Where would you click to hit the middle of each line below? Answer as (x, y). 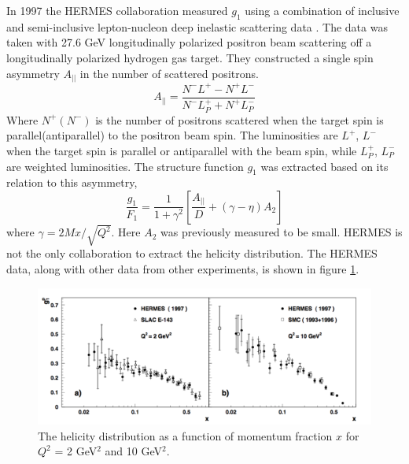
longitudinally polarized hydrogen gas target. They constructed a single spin (190, 57)
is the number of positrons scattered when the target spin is (240, 119)
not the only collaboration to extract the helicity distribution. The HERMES (192, 253)
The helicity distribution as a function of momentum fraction (185, 435)
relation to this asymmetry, (72, 182)
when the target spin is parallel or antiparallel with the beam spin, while (182, 150)
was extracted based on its (324, 166)
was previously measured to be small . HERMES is (282, 232)
